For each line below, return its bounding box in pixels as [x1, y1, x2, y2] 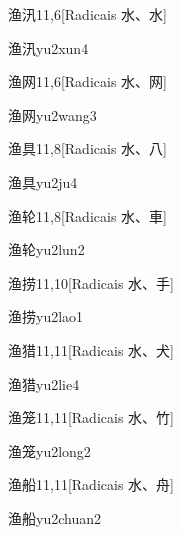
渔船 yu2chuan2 [8, 507, 101, 528]
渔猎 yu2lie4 [8, 373, 80, 394]
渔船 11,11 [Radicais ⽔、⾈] [8, 474, 174, 495]
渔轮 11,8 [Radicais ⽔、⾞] [8, 205, 167, 226]
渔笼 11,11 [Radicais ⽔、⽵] [8, 407, 174, 428]
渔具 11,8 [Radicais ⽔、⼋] [8, 138, 167, 159]
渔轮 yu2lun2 [8, 239, 85, 260]
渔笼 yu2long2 [8, 440, 91, 461]
